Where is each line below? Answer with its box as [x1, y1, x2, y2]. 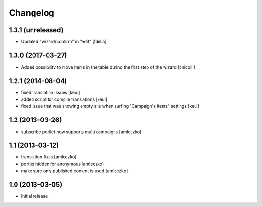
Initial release [21, 193, 48, 199]
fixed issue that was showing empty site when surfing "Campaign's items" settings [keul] [21, 103, 200, 109]
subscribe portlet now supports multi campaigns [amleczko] [21, 129, 142, 135]
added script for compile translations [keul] [21, 96, 108, 102]
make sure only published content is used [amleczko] [21, 168, 128, 173]
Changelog [9, 7, 54, 18]
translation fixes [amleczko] [21, 154, 77, 160]
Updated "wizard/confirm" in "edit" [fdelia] [21, 39, 107, 45]
